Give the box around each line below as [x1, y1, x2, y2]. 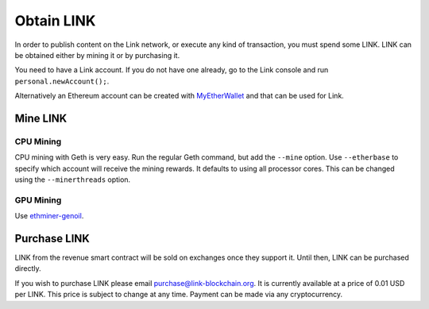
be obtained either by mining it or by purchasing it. [14, 50, 180, 60]
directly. [14, 264, 41, 273]
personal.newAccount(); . [14, 76, 110, 86]
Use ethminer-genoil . [14, 211, 84, 221]
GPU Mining [14, 195, 62, 206]
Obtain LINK [14, 12, 96, 29]
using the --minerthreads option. [14, 175, 131, 184]
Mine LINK [14, 111, 68, 125]
